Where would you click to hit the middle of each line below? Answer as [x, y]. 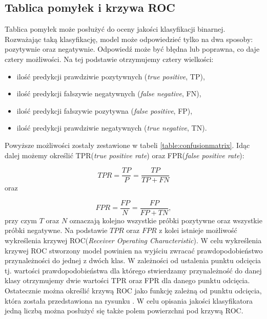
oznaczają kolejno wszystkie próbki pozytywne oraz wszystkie [166, 220]
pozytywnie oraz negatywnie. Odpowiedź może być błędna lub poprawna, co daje [132, 49]
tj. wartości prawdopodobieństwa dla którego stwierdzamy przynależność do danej [133, 270]
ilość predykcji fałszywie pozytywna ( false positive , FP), [105, 110]
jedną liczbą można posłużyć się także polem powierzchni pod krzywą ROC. [124, 311]
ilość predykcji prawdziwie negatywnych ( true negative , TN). [112, 128]
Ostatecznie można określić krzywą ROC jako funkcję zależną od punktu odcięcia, [133, 291]
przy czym [21, 220]
